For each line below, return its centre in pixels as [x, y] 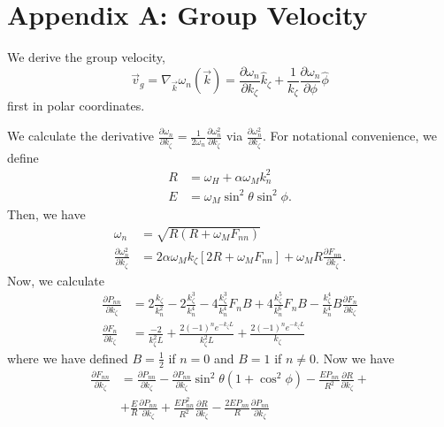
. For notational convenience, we [349, 136]
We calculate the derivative [81, 136]
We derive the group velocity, [86, 57]
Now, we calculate [56, 280]
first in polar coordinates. [76, 106]
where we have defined [68, 358]
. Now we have [355, 358]
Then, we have [46, 214]
